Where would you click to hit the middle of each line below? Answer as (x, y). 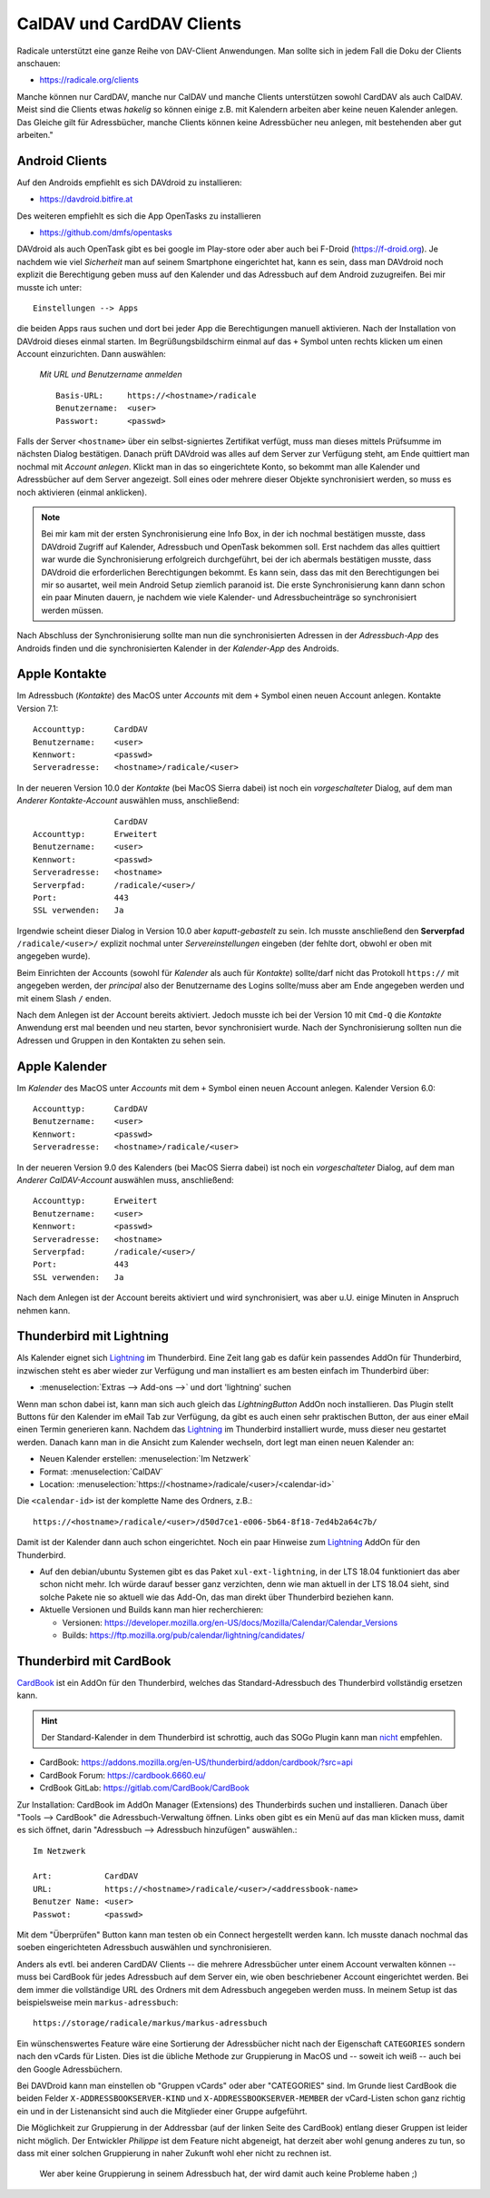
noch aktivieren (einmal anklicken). (82, 492)
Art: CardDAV (86, 1876)
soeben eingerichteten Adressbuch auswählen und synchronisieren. (144, 1947)
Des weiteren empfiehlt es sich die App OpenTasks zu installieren (139, 216)
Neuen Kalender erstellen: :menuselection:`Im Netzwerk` (145, 1459)
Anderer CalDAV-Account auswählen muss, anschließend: (126, 1180)
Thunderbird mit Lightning (93, 1336)
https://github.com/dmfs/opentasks (106, 232)
